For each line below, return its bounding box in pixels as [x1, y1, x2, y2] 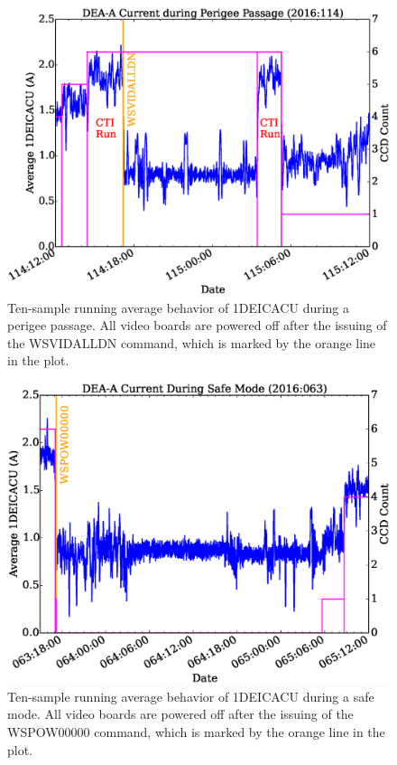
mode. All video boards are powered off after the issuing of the [7, 704, 354, 723]
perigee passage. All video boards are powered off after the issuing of [7, 316, 387, 335]
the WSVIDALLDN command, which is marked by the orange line [7, 333, 376, 352]
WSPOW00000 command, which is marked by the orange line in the [7, 722, 385, 741]
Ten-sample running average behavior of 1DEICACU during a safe [7, 686, 374, 705]
